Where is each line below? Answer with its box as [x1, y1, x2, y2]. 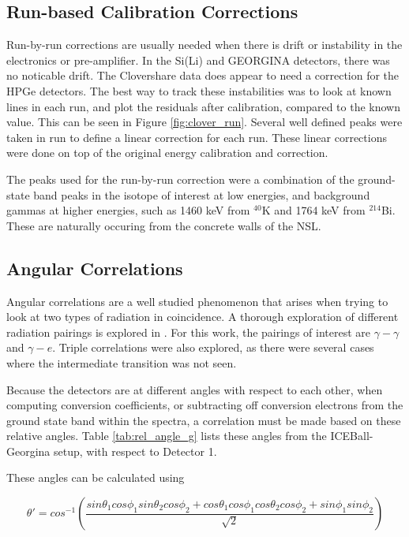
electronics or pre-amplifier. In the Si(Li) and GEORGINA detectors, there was [6, 51, 390, 68]
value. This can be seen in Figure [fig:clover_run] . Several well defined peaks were [6, 114, 403, 130]
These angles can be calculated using [6, 469, 185, 486]
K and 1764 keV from [261, 202, 366, 218]
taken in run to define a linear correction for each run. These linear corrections [6, 129, 387, 145]
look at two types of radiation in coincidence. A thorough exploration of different [6, 308, 399, 325]
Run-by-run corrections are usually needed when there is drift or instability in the [6, 36, 403, 53]
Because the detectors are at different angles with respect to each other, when [6, 381, 383, 397]
